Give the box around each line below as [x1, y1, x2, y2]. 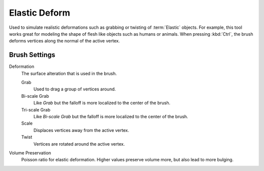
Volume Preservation [9, 150, 51, 156]
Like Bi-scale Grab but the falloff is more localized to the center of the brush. [33, 113, 188, 119]
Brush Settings [9, 51, 56, 59]
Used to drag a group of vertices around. [33, 86, 116, 92]
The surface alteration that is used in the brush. [21, 70, 117, 76]
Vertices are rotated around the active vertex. [33, 141, 125, 147]
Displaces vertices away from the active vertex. [33, 127, 130, 133]
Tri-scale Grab [21, 107, 51, 112]
